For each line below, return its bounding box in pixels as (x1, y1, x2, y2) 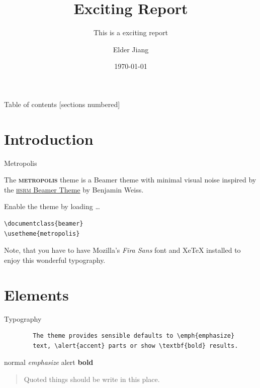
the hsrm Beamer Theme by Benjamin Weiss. (4, 184, 144, 195)
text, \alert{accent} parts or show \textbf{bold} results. (33, 342, 238, 349)
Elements (4, 284, 69, 305)
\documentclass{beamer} (4, 220, 83, 227)
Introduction (4, 128, 94, 149)
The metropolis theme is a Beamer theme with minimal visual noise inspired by (4, 174, 256, 185)
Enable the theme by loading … (4, 201, 100, 212)
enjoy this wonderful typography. (4, 254, 106, 265)
